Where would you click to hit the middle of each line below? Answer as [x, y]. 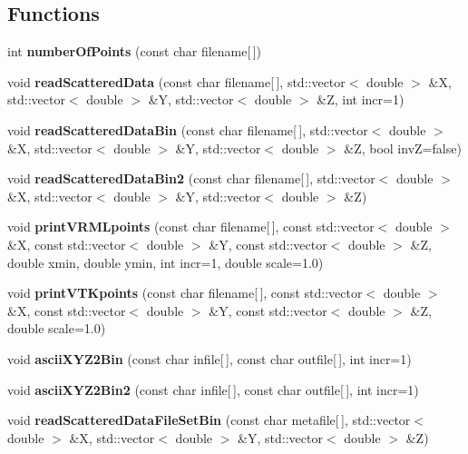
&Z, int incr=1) [361, 99]
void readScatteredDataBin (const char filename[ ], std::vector [188, 129]
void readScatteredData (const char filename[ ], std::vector [176, 81]
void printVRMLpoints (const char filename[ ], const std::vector [191, 227]
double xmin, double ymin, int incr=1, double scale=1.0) [166, 262]
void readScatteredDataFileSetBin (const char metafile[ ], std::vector [209, 420]
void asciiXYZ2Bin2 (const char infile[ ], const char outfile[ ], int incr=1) [213, 389]
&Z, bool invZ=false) [403, 148]
